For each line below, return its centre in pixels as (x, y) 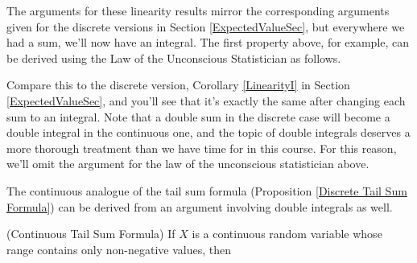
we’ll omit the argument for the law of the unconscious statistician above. (188, 164)
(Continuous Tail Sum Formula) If (91, 234)
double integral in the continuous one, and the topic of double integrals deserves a (208, 132)
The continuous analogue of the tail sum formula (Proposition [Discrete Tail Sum (207, 190)
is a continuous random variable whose (287, 234)
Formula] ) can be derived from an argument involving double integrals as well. (200, 206)
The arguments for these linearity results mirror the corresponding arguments (198, 10)
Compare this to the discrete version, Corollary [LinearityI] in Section (178, 85)
